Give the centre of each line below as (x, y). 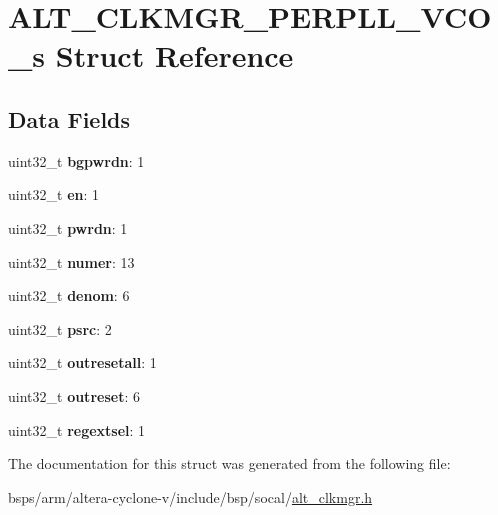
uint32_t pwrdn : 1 (68, 227)
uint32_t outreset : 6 (74, 395)
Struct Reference (174, 55)
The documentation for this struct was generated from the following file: (229, 463)
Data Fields (69, 118)
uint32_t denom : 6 (69, 295)
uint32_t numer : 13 (71, 261)
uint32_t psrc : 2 (60, 328)
